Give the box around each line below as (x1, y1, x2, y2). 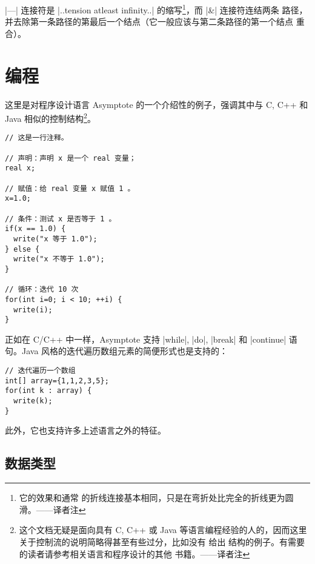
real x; (5, 164, 36, 173)
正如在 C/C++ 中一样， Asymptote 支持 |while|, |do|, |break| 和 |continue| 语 (5, 332, 297, 345)
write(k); (13, 397, 53, 406)
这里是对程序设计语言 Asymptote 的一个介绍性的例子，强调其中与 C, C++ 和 (5, 98, 308, 110)
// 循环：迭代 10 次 (5, 285, 79, 294)
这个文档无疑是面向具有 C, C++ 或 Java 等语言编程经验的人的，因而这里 (19, 523, 307, 536)
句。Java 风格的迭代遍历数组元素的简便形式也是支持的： (5, 344, 228, 357)
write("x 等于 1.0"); (13, 234, 98, 243)
